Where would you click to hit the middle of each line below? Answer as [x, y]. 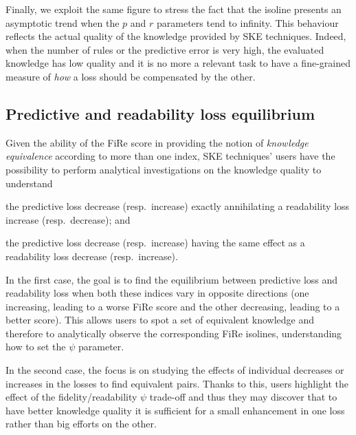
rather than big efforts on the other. [81, 424]
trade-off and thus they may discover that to [243, 397]
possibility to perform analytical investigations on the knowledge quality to [164, 169]
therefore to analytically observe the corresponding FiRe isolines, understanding [174, 333]
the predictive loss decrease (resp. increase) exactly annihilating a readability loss [178, 206]
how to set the [36, 347]
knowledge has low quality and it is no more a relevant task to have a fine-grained [178, 63]
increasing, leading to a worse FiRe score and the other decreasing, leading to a [173, 306]
